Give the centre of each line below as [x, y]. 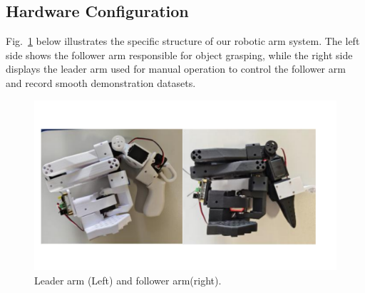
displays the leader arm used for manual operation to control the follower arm [176, 69]
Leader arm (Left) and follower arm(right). [128, 280]
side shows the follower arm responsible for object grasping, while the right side [179, 55]
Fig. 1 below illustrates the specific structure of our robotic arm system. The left [183, 41]
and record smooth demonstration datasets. [101, 82]
